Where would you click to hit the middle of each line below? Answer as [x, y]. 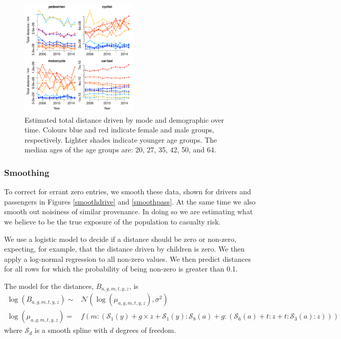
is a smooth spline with [71, 330]
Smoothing [27, 172]
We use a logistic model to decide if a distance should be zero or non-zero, [120, 239]
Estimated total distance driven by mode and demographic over [124, 119]
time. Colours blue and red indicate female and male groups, [119, 130]
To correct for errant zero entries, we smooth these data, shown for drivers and [128, 191]
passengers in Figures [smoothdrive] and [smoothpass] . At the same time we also [130, 201]
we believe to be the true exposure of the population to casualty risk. [112, 221]
